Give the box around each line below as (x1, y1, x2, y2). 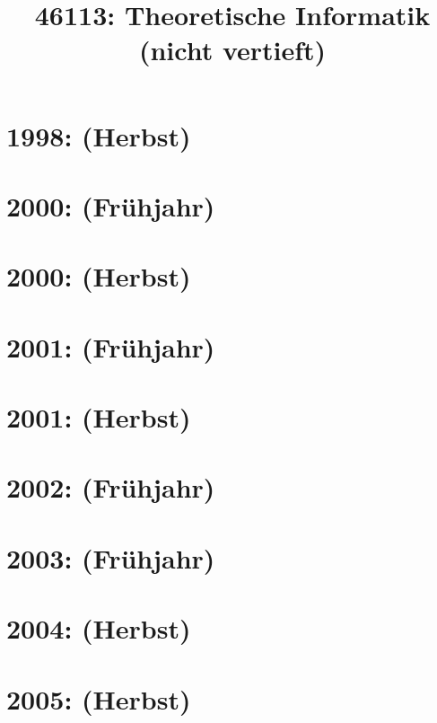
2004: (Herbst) (6, 610, 191, 647)
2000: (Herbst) (6, 258, 191, 295)
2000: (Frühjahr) (6, 187, 215, 224)
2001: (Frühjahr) (6, 328, 215, 365)
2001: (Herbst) (6, 399, 191, 436)
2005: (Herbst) (6, 680, 191, 717)
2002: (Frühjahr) (6, 469, 215, 506)
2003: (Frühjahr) (6, 539, 215, 576)
